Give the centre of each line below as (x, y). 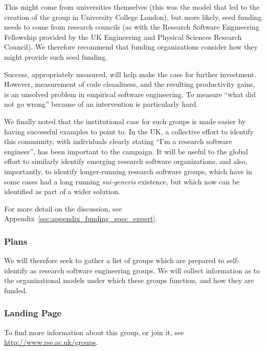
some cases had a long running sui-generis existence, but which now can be (122, 181)
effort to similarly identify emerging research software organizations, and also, (126, 161)
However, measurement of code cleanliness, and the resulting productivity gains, (130, 84)
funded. (16, 290)
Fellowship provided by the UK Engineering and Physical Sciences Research (123, 37)
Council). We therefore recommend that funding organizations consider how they (131, 47)
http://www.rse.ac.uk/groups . (51, 342)
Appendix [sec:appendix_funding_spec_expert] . (81, 218)
